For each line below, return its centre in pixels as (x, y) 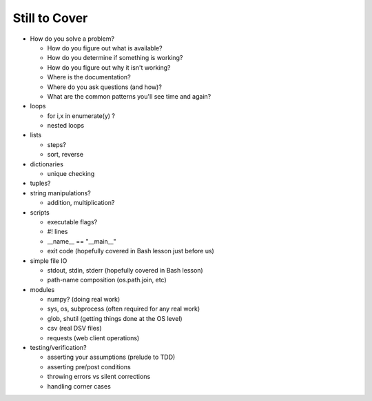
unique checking (71, 174)
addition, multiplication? (81, 203)
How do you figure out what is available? (105, 48)
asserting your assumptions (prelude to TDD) (111, 357)
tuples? (40, 184)
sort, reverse (65, 155)
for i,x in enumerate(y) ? (81, 116)
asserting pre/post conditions (89, 366)
